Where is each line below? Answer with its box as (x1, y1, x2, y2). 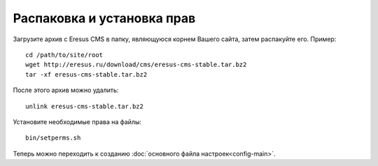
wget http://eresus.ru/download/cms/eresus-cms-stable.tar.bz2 (25, 61, 247, 69)
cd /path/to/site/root (25, 51, 104, 59)
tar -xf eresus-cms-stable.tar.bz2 (25, 70, 148, 78)
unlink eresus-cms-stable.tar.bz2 (25, 102, 143, 110)
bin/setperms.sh (25, 134, 81, 142)
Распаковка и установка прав (13, 10, 196, 26)
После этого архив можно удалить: (13, 86, 119, 94)
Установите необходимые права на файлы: (13, 117, 142, 126)
